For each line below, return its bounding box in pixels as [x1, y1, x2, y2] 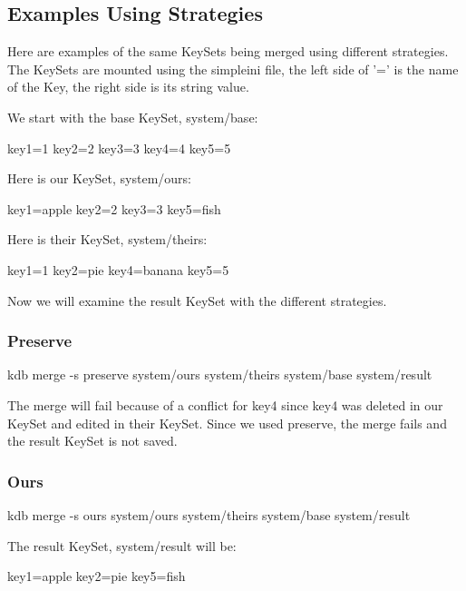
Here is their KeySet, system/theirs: [7, 230, 208, 249]
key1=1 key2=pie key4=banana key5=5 [7, 260, 229, 279]
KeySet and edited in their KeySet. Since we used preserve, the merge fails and [7, 413, 447, 432]
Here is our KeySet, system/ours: [7, 169, 192, 188]
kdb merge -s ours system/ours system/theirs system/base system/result [7, 505, 411, 524]
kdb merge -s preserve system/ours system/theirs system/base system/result [7, 365, 432, 384]
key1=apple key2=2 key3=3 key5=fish [7, 199, 221, 218]
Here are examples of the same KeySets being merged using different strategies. [7, 42, 449, 61]
